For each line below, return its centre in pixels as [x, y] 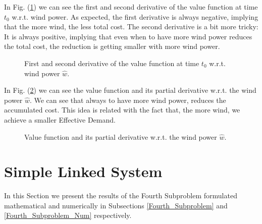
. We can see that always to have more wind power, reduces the [128, 100]
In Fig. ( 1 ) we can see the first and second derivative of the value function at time [131, 7]
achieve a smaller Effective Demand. [60, 119]
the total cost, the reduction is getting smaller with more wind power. [112, 46]
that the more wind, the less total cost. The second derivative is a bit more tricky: [131, 26]
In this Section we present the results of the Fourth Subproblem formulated [121, 195]
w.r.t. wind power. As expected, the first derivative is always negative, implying [135, 16]
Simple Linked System [83, 171]
